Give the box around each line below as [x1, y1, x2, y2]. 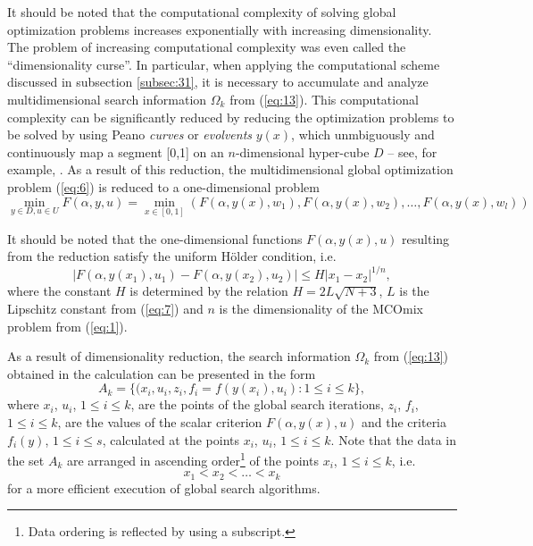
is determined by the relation [129, 281, 288, 300]
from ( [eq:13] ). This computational [229, 89, 419, 108]
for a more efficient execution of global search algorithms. [7, 478, 321, 497]
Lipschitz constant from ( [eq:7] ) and [7, 299, 204, 318]
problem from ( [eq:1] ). [7, 316, 128, 335]
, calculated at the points [102, 430, 239, 449]
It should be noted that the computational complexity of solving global [7, 3, 396, 21]
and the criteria [362, 413, 447, 431]
